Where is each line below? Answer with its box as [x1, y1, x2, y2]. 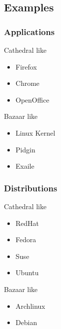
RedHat [15, 218, 39, 228]
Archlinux [15, 300, 45, 311]
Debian [15, 317, 37, 328]
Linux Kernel [15, 127, 56, 138]
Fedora [15, 234, 36, 245]
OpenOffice [15, 94, 49, 105]
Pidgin [15, 144, 35, 154]
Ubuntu [15, 267, 39, 278]
